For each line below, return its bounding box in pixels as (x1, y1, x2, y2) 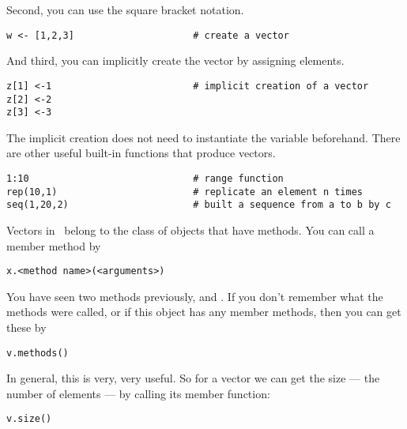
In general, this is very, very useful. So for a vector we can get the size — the (6, 370, 380, 386)
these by (6, 319, 47, 335)
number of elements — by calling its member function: (6, 385, 270, 401)
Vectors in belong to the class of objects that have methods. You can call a (6, 221, 375, 238)
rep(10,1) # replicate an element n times (6, 186, 364, 198)
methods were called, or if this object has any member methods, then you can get (6, 303, 401, 320)
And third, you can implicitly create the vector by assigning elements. (6, 52, 345, 69)
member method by (6, 237, 101, 254)
